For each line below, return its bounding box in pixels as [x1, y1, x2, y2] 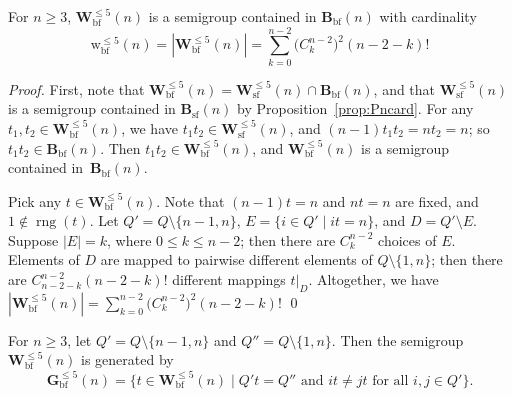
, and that [373, 78, 436, 99]
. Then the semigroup [331, 329, 464, 350]
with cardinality [379, 6, 477, 26]
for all [372, 373, 409, 388]
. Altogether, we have [308, 269, 439, 290]
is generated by [81, 349, 174, 370]
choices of [378, 229, 437, 250]
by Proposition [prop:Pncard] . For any [237, 98, 474, 119]
